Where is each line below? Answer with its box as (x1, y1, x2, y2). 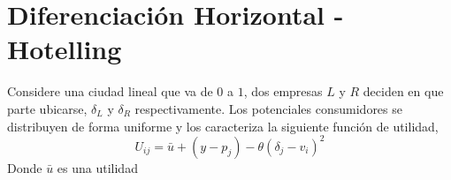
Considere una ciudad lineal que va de (7, 82, 213, 101)
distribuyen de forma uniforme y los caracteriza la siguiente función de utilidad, (7, 116, 439, 135)
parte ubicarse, (7, 99, 88, 117)
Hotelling (7, 31, 122, 67)
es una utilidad (57, 158, 138, 176)
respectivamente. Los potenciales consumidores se (134, 99, 402, 117)
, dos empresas (243, 82, 323, 101)
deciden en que (363, 82, 444, 101)
